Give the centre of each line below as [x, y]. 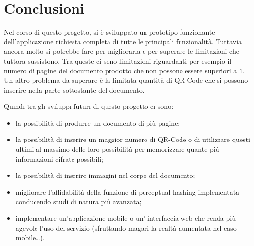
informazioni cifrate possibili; [59, 158]
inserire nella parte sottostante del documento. [74, 89]
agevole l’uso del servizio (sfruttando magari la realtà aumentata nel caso [126, 228]
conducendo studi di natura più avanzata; [78, 201]
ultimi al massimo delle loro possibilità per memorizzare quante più [117, 149]
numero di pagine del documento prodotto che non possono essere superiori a [121, 70]
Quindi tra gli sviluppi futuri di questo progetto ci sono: [89, 106]
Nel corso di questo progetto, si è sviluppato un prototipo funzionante [109, 32]
